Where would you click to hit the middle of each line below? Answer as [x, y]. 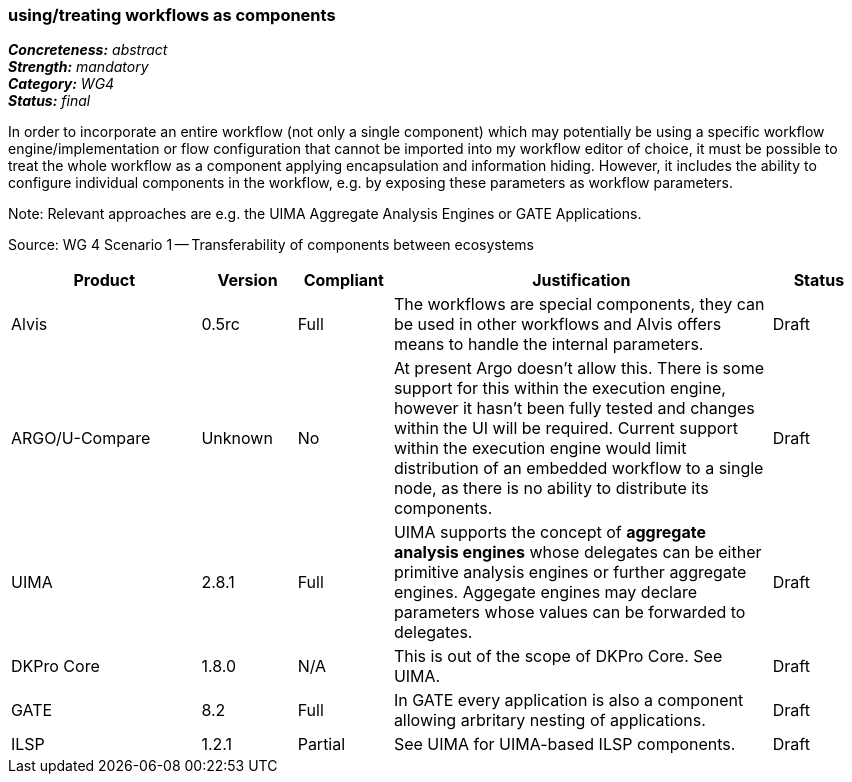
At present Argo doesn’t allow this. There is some [578, 368]
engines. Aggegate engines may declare [545, 592]
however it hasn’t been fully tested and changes [574, 408]
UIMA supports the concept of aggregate [549, 532]
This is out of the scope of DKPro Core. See [558, 656]
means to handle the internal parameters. [548, 344]
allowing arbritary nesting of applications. [549, 720]
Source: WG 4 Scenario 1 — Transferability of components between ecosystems [271, 245]
